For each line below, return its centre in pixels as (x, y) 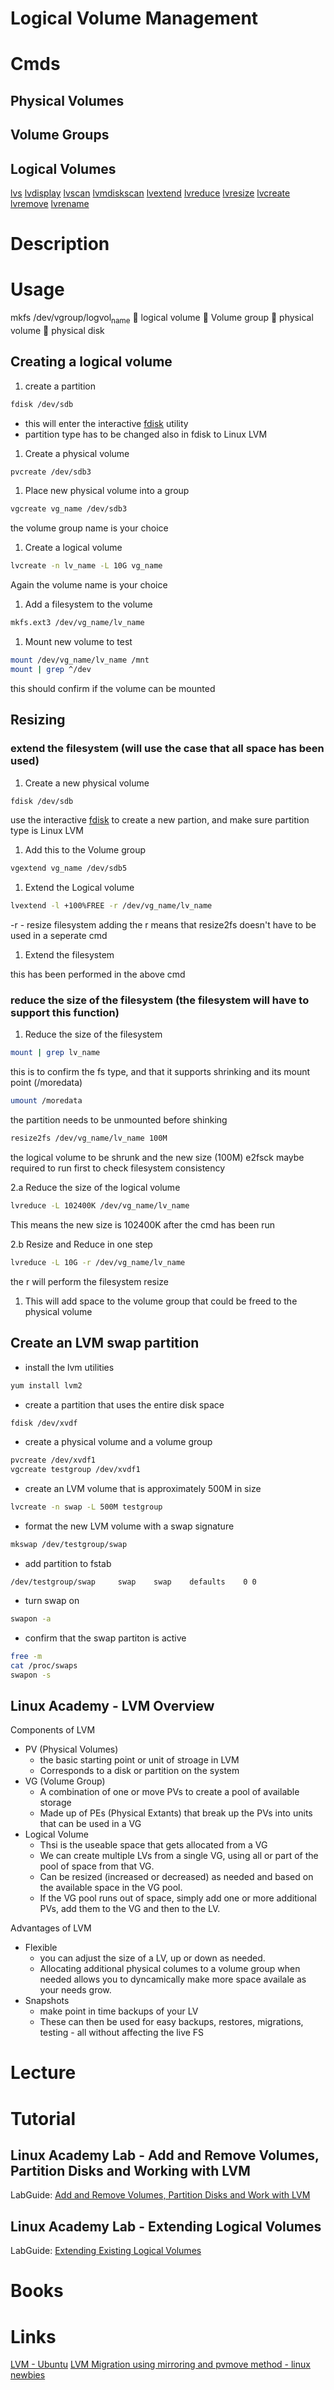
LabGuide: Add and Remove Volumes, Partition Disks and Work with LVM (160, 2195)
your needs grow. (75, 1990)
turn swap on (52, 1600)
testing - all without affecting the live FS (122, 2033)
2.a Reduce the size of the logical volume (95, 1188)
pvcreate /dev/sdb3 (51, 472)
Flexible (41, 1948)
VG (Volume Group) (65, 1781)
